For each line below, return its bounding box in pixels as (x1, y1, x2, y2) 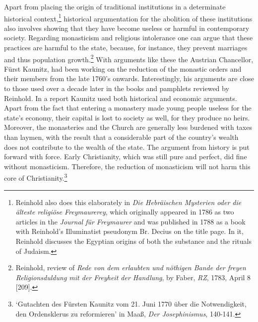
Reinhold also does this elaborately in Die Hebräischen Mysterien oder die (15, 197, 242, 207)
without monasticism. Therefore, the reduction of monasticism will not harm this (4, 161, 251, 171)
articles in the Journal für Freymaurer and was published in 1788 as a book (15, 216, 246, 226)
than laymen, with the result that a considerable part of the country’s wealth (4, 132, 239, 142)
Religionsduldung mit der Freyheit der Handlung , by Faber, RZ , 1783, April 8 (15, 272, 251, 282)
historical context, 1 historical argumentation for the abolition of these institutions (4, 11, 253, 23)
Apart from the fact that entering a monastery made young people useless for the (4, 103, 252, 113)
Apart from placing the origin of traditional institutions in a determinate (4, 1, 226, 11)
